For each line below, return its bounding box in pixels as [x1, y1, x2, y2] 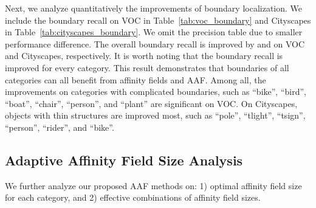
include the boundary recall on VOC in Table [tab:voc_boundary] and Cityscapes [5, 13, 311, 26]
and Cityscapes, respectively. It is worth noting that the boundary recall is [5, 49, 283, 62]
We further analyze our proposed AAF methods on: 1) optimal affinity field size [5, 179, 302, 192]
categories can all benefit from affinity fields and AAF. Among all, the [5, 73, 266, 86]
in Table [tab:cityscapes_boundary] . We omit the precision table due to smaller [5, 26, 303, 38]
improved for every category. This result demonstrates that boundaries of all [5, 61, 289, 74]
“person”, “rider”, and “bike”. [5, 120, 114, 133]
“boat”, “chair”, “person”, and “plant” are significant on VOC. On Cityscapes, [5, 97, 298, 109]
